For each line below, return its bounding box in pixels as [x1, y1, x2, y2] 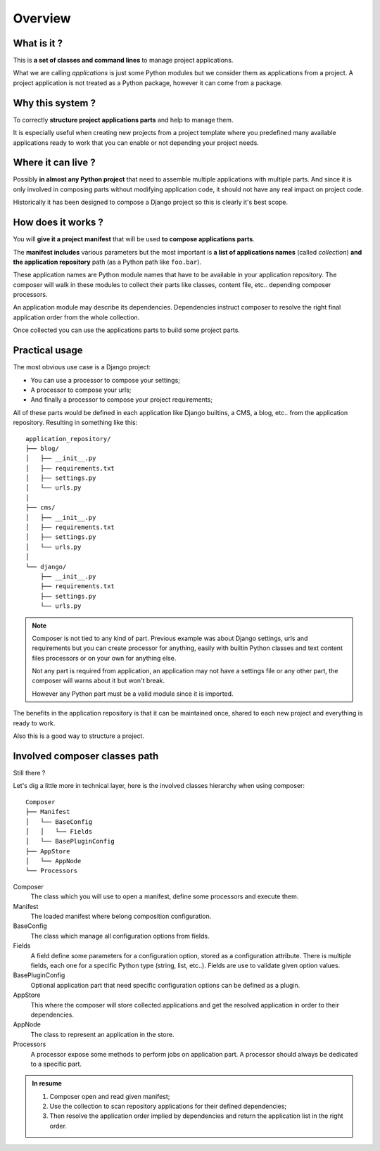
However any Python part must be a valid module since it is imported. [32, 689, 234, 698]
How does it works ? [13, 217, 103, 229]
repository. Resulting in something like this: [13, 419, 138, 427]
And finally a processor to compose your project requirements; [30, 395, 213, 404]
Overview [13, 11, 71, 26]
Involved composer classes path [13, 750, 159, 762]
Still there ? [13, 768, 46, 777]
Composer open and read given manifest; [49, 1092, 170, 1100]
